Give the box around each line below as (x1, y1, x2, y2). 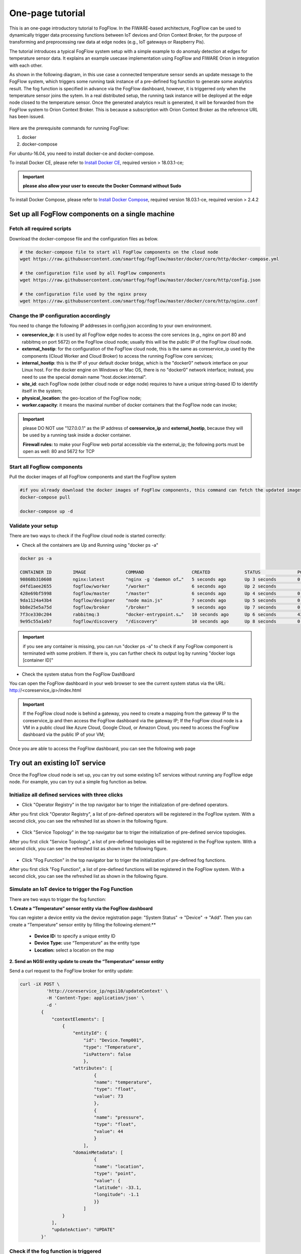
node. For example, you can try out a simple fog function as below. (9, 779, 147, 785)
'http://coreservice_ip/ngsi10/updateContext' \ (46, 988, 168, 994)
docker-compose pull (20, 494, 70, 500)
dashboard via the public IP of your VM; (23, 731, 105, 737)
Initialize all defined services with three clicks (9, 791, 123, 798)
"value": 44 (93, 1129, 123, 1134)
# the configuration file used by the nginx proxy (20, 291, 147, 297)
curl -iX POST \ (20, 981, 60, 987)
